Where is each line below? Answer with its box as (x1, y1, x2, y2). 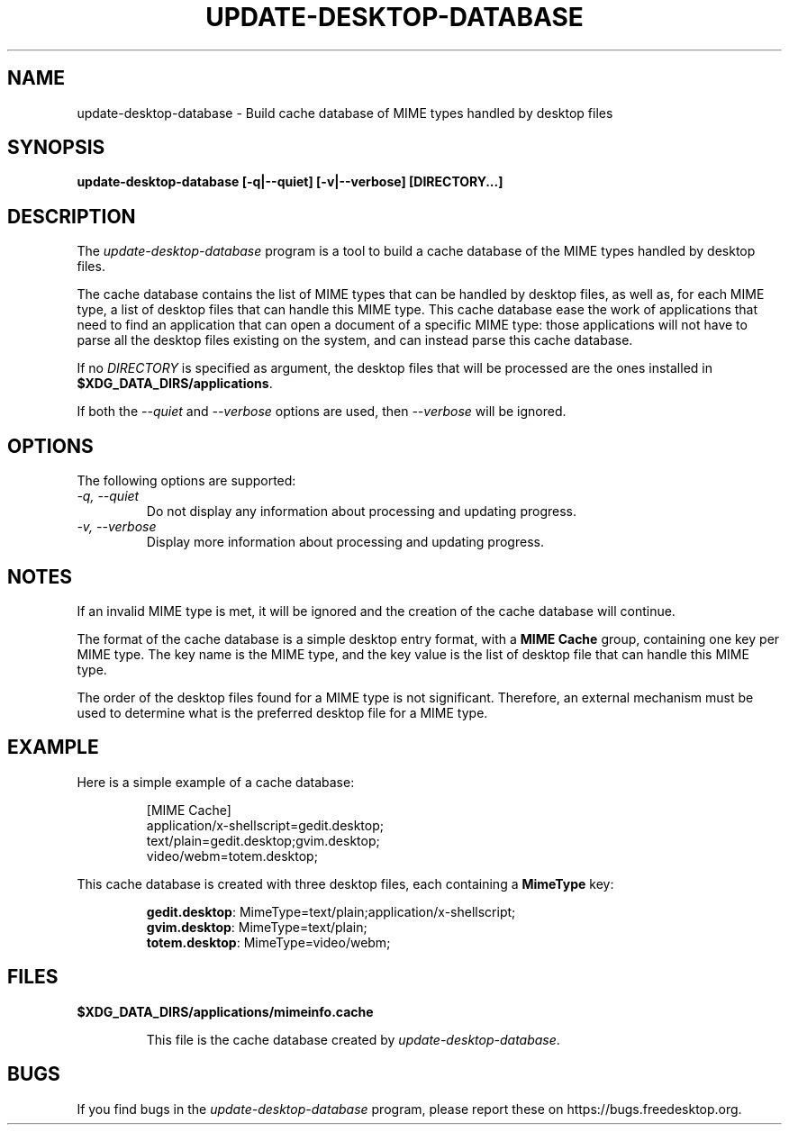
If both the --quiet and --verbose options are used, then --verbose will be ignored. (77, 403, 567, 420)
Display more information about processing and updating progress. (146, 534, 544, 550)
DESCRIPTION (7, 204, 136, 228)
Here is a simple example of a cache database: (77, 774, 355, 790)
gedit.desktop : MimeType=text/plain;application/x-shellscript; (146, 903, 516, 919)
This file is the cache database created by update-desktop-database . (146, 1031, 560, 1047)
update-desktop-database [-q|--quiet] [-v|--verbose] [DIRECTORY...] (77, 174, 503, 190)
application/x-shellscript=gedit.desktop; (146, 817, 385, 833)
